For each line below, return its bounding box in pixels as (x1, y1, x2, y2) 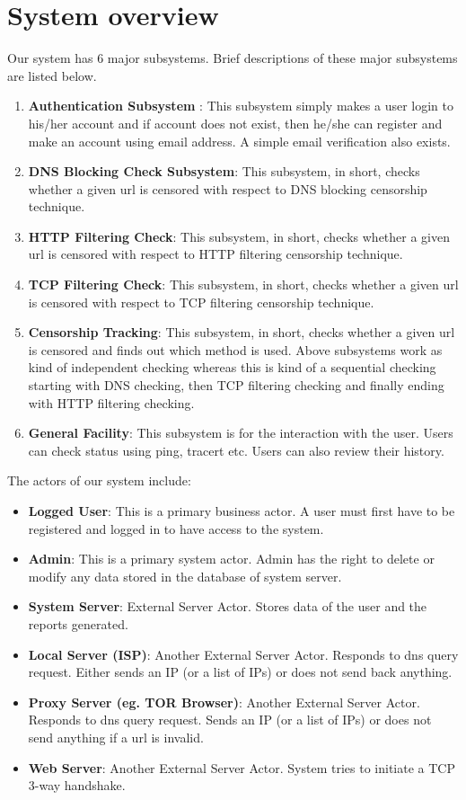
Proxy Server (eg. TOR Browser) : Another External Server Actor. (28, 692, 420, 711)
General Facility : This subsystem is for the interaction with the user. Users (28, 423, 453, 442)
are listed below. (7, 66, 97, 84)
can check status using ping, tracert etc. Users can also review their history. (28, 440, 444, 459)
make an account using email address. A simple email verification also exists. (28, 131, 451, 150)
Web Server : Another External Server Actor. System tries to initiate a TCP (28, 758, 455, 777)
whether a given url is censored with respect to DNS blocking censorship (28, 179, 427, 198)
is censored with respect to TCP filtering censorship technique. (28, 292, 374, 311)
